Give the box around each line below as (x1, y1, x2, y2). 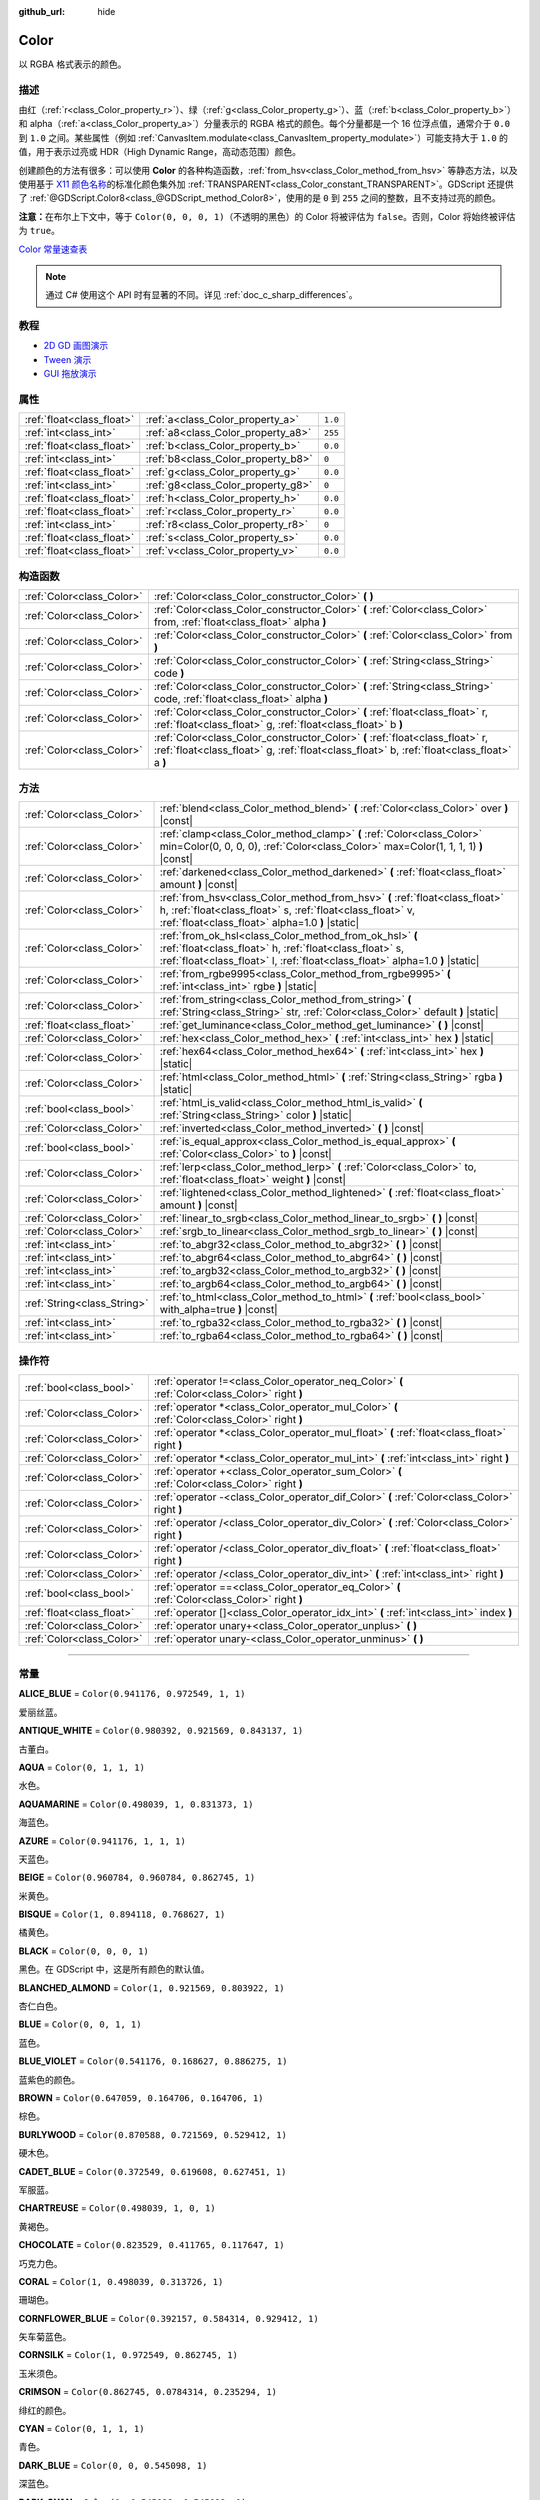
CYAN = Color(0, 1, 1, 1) (18, 2423, 145, 2435)
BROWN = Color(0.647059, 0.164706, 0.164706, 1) (18, 2092, 264, 2104)
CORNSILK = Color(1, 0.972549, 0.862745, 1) (18, 2349, 239, 2361)
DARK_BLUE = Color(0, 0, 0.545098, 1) (18, 2459, 208, 2471)
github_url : (18, 6, 65, 17)
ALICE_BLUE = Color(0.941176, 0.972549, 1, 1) (18, 1688, 246, 1700)
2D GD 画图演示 (43, 340, 109, 352)
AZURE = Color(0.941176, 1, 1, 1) (18, 1835, 187, 1847)
